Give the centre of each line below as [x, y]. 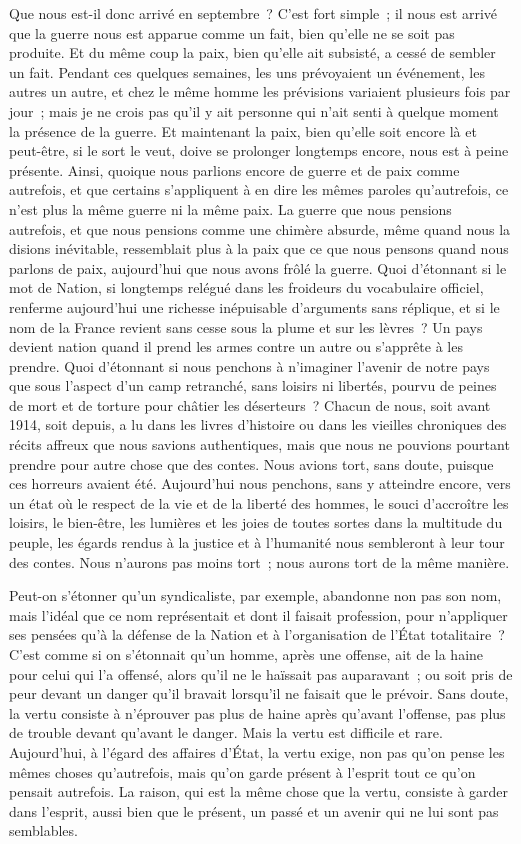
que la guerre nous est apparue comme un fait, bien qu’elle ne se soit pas [232, 32]
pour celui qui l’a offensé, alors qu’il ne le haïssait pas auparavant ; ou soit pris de [261, 673]
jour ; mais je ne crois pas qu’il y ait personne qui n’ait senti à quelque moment [254, 110]
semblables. [43, 830]
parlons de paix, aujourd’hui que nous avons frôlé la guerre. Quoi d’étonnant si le [258, 267]
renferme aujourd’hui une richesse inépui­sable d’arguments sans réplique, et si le [254, 306]
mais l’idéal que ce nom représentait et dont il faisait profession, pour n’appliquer [258, 614]
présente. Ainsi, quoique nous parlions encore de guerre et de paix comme [234, 169]
